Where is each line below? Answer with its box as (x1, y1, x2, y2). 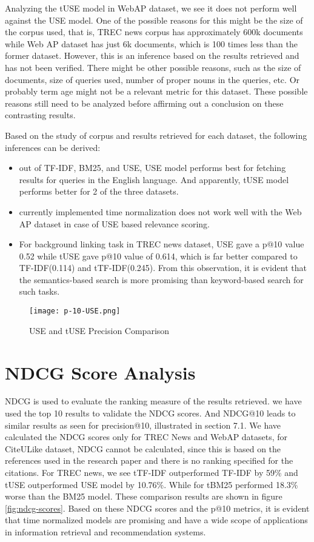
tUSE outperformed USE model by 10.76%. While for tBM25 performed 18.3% (5, 478, 298, 490)
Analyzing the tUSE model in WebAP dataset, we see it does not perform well (5, 2, 297, 14)
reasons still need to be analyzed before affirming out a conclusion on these (5, 96, 284, 109)
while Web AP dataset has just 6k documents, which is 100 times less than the (5, 37, 298, 50)
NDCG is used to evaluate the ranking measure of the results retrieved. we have (5, 395, 302, 407)
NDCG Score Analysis (5, 360, 196, 384)
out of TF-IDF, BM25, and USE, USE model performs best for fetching (19, 161, 286, 174)
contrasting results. (5, 109, 76, 121)
